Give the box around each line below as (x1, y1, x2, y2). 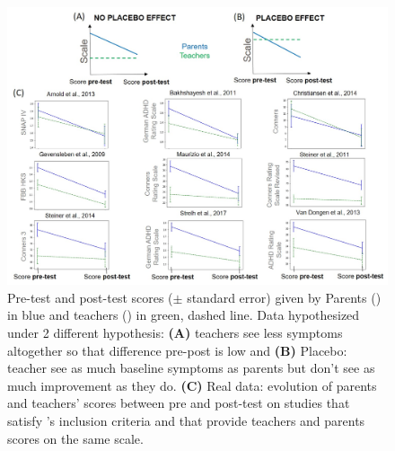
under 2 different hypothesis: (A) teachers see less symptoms (7, 323, 343, 342)
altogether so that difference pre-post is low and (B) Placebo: (7, 340, 347, 359)
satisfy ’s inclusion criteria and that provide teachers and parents (7, 411, 365, 430)
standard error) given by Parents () (187, 287, 382, 306)
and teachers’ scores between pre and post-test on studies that (7, 394, 350, 412)
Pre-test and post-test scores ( (7, 287, 173, 306)
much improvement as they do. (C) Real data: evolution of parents (7, 376, 377, 394)
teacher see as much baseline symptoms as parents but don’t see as (7, 358, 375, 377)
